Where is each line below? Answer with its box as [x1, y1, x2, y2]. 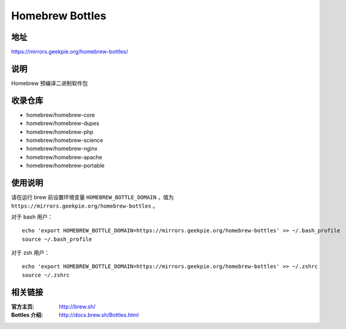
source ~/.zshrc [22, 272, 70, 278]
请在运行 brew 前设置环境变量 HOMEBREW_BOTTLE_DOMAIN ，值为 [11, 194, 175, 201]
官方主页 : [11, 302, 34, 310]
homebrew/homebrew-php [26, 128, 94, 135]
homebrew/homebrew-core [26, 111, 95, 118]
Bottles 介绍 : [11, 311, 43, 319]
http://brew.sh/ [59, 302, 96, 310]
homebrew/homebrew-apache [26, 153, 103, 161]
